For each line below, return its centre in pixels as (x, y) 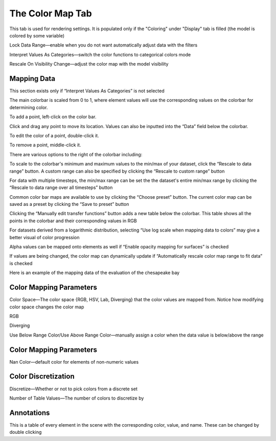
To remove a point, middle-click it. (45, 145)
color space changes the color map (47, 307)
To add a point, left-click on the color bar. (53, 117)
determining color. (29, 107)
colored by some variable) (37, 35)
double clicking (26, 432)
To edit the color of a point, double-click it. (54, 135)
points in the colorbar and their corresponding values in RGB (73, 221)
